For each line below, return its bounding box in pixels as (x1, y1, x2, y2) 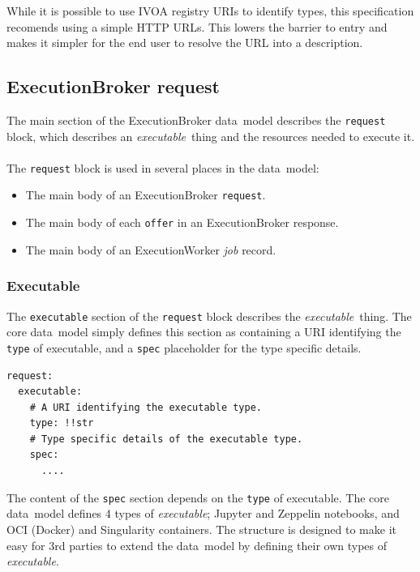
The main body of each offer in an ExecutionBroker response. (25, 214, 339, 231)
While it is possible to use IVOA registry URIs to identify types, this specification (6, 2, 414, 19)
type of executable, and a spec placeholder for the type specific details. (6, 339, 362, 356)
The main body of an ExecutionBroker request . (25, 186, 266, 203)
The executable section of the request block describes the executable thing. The (6, 307, 412, 324)
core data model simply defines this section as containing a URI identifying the (6, 323, 401, 340)
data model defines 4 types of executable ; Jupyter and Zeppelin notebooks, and (6, 505, 400, 522)
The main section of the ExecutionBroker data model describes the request (6, 111, 386, 128)
